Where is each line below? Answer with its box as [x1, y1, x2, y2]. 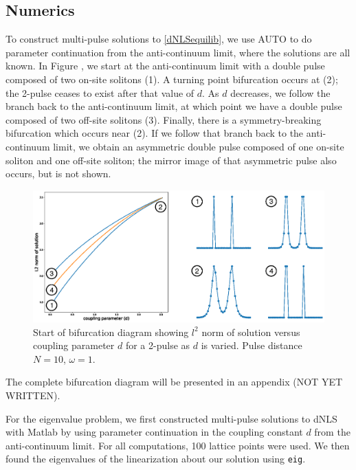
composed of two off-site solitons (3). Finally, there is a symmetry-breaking [5, 112, 322, 126]
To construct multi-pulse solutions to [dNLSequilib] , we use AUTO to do [5, 32, 312, 46]
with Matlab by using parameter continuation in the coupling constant [5, 425, 303, 439]
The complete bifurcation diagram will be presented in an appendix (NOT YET [5, 374, 343, 389]
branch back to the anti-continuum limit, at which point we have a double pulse [5, 99, 342, 113]
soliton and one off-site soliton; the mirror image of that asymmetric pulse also [5, 153, 337, 167]
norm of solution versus [201, 324, 300, 339]
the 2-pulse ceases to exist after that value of [5, 85, 194, 100]
